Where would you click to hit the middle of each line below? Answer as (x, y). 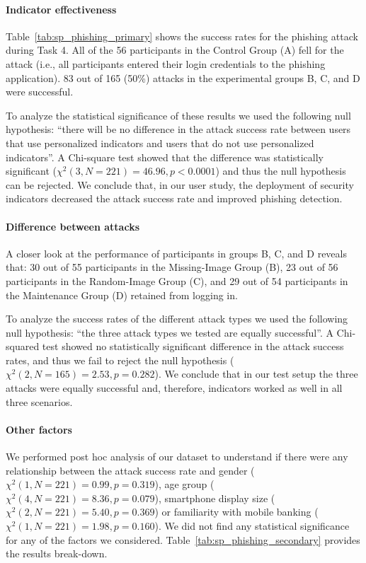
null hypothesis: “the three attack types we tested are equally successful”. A (170, 332)
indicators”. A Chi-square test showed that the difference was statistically (165, 157)
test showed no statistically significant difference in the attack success (193, 346)
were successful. (40, 92)
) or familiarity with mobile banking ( (236, 512)
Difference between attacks (73, 226)
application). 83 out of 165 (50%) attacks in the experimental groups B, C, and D (183, 77)
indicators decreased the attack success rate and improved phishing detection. (174, 198)
